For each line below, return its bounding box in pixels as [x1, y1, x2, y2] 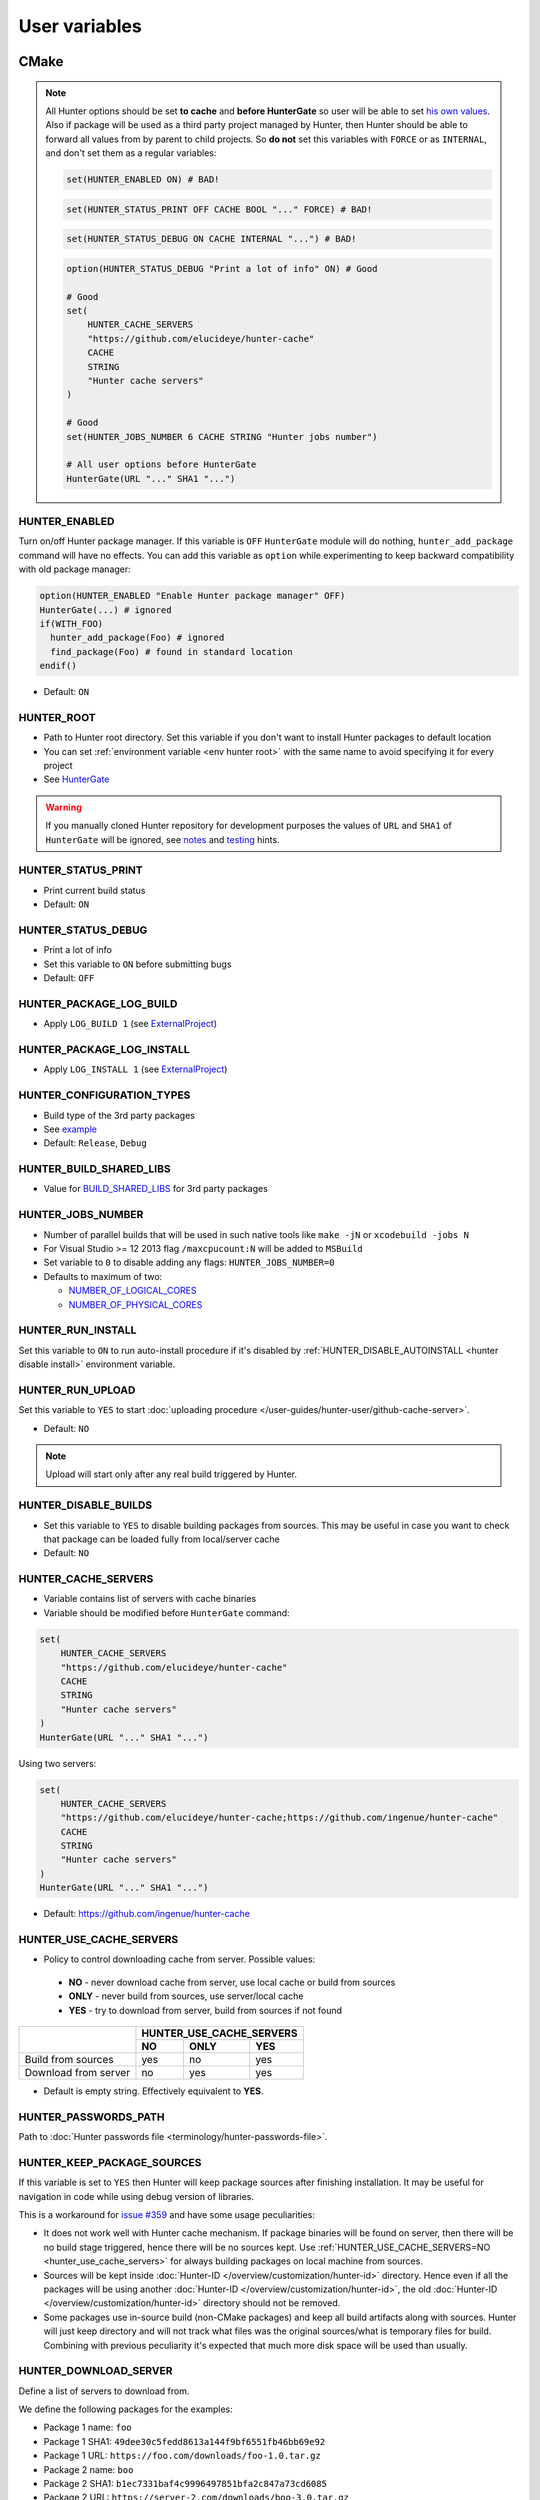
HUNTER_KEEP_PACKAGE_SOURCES [18, 2155, 202, 2169]
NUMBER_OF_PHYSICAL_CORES [68, 1298, 203, 1310]
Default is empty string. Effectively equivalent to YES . [43, 2085, 264, 2097]
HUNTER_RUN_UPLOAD [18, 1383, 136, 1397]
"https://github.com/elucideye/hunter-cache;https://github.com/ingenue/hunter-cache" [60, 1812, 499, 1824]
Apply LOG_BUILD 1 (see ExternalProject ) [43, 1018, 218, 1030]
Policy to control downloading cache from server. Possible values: [43, 1953, 316, 1965]
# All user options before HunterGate [66, 459, 257, 470]
